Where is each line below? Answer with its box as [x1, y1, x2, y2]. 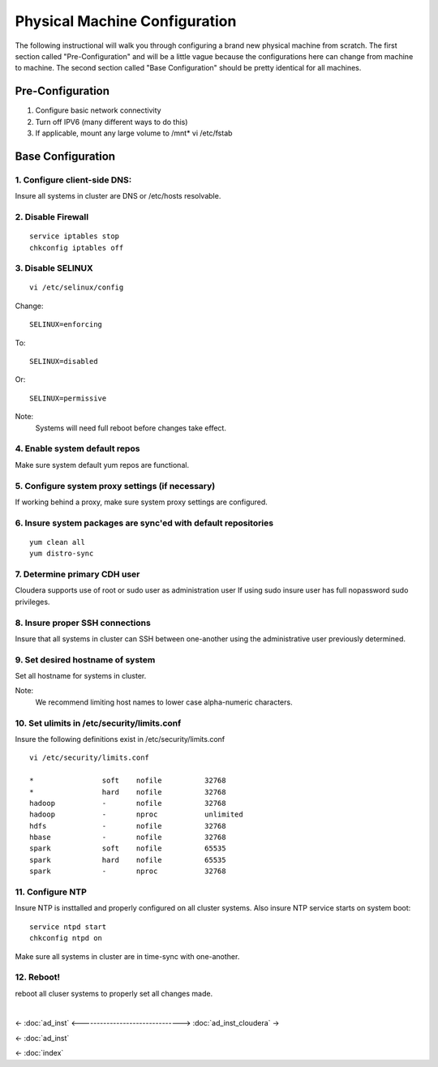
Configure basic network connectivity [35, 105, 161, 115]
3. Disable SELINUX [15, 263, 93, 274]
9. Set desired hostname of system [15, 653, 156, 665]
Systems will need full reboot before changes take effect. [35, 422, 227, 433]
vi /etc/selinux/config [29, 283, 124, 292]
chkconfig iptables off [29, 243, 124, 252]
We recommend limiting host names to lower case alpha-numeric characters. [35, 697, 293, 707]
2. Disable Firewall [15, 211, 89, 222]
